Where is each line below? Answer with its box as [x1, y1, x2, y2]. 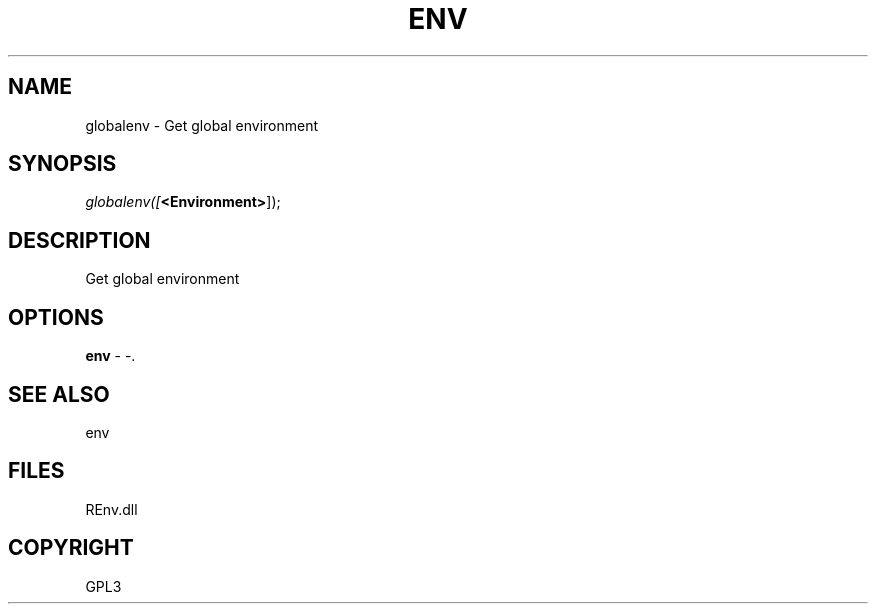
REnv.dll [85, 500, 138, 518]
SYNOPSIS [8, 151, 117, 177]
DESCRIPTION [8, 227, 151, 253]
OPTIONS [8, 304, 104, 330]
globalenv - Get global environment [85, 116, 318, 134]
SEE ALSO [8, 381, 110, 407]
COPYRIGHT [8, 535, 134, 561]
